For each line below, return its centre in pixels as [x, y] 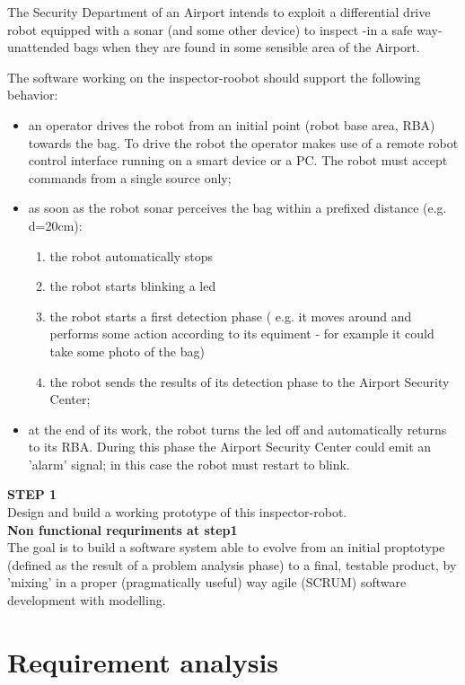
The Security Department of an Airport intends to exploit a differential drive [219, 12]
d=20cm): [55, 225]
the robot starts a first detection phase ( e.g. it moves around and [231, 316]
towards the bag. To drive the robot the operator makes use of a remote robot [243, 142]
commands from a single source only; [130, 177]
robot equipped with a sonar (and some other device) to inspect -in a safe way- [225, 29]
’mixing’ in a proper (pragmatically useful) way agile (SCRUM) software [207, 582]
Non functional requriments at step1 [123, 529]
